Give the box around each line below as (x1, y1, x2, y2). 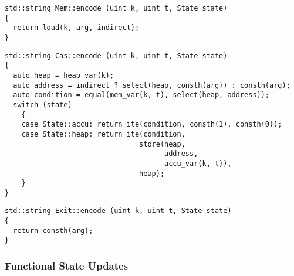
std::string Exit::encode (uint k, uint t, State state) (5, 207, 232, 215)
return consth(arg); (13, 226, 93, 235)
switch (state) (13, 100, 72, 109)
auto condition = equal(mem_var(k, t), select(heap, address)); (13, 91, 270, 99)
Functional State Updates (5, 258, 129, 273)
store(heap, (139, 139, 185, 148)
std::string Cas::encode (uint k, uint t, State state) (5, 51, 228, 60)
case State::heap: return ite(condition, (21, 129, 185, 138)
